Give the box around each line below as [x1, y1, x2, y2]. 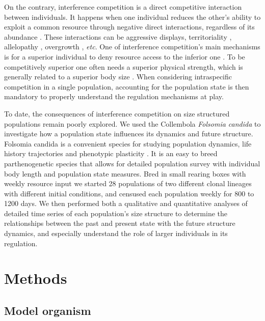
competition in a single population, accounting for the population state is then [4, 81, 249, 92]
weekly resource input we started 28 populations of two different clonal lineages [4, 178, 252, 189]
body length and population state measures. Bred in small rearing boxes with [4, 168, 246, 179]
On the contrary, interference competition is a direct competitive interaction [4, 2, 242, 12]
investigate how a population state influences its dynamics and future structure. [4, 128, 253, 139]
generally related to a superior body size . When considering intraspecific [4, 71, 232, 82]
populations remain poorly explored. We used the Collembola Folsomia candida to [4, 118, 261, 129]
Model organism [4, 303, 91, 318]
